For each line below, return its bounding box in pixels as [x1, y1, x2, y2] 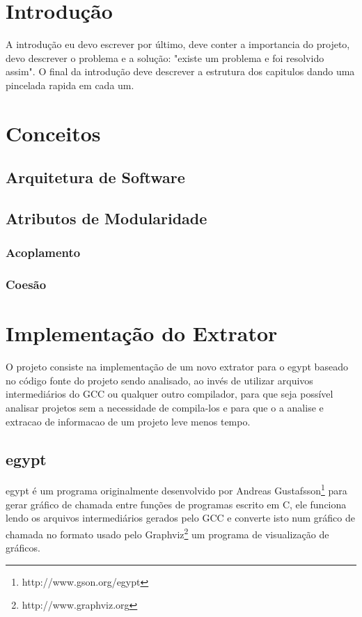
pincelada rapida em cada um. [6, 77, 134, 92]
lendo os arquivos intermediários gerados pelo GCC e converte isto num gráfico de [6, 510, 355, 525]
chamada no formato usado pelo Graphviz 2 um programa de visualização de [6, 524, 329, 541]
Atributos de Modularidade [6, 208, 207, 229]
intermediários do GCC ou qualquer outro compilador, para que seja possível [6, 386, 333, 401]
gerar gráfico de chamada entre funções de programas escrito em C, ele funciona [6, 497, 347, 511]
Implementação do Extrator [6, 319, 278, 347]
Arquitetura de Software [6, 166, 185, 188]
